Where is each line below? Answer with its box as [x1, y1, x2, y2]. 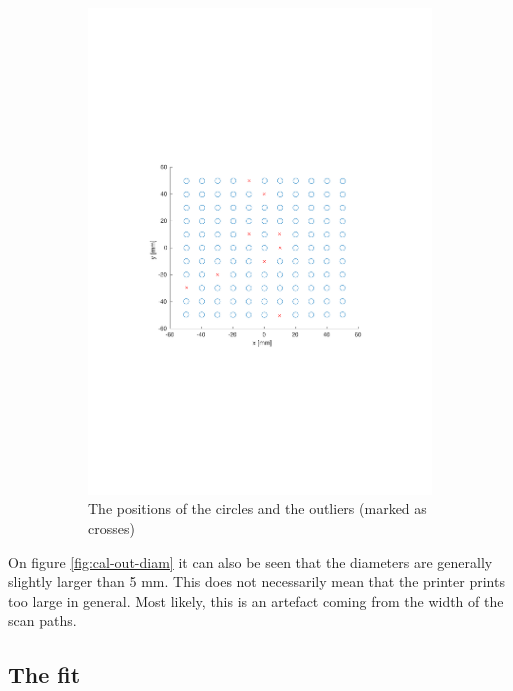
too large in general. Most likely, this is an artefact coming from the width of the [8, 590, 504, 611]
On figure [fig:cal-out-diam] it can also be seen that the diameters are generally [8, 551, 493, 572]
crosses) [88, 517, 135, 538]
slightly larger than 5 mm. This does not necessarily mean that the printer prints [8, 571, 505, 592]
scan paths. [8, 610, 77, 631]
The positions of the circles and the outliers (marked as [88, 498, 427, 519]
